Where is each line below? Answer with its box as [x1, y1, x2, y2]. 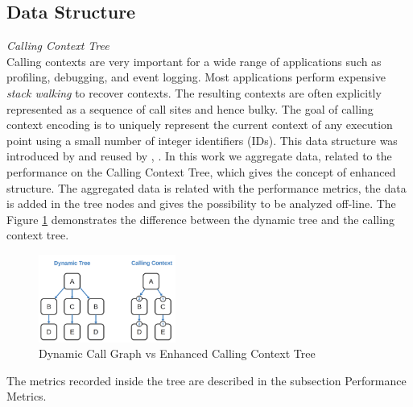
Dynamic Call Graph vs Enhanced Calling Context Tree [39, 345, 316, 362]
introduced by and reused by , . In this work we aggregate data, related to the [6, 147, 392, 164]
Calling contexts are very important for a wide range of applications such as [6, 52, 382, 69]
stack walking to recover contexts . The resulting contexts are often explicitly [6, 84, 382, 101]
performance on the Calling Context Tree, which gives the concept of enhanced [6, 163, 396, 180]
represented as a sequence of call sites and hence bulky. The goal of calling [6, 100, 374, 117]
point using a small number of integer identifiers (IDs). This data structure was [6, 131, 398, 148]
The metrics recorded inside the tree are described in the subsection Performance [6, 372, 407, 388]
